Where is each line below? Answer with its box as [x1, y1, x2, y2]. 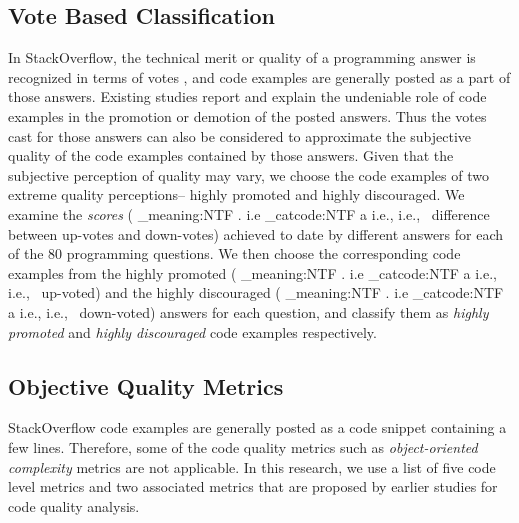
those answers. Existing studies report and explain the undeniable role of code [8, 86, 487, 107]
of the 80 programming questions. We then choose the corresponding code [8, 243, 461, 264]
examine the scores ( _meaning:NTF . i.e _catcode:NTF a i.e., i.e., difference [8, 203, 490, 224]
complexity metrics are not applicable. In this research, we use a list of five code [8, 456, 496, 477]
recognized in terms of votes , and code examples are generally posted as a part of [8, 66, 511, 87]
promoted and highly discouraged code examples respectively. [8, 321, 377, 342]
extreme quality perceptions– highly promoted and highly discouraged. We [8, 184, 465, 205]
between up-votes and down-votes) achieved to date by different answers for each [8, 223, 504, 244]
